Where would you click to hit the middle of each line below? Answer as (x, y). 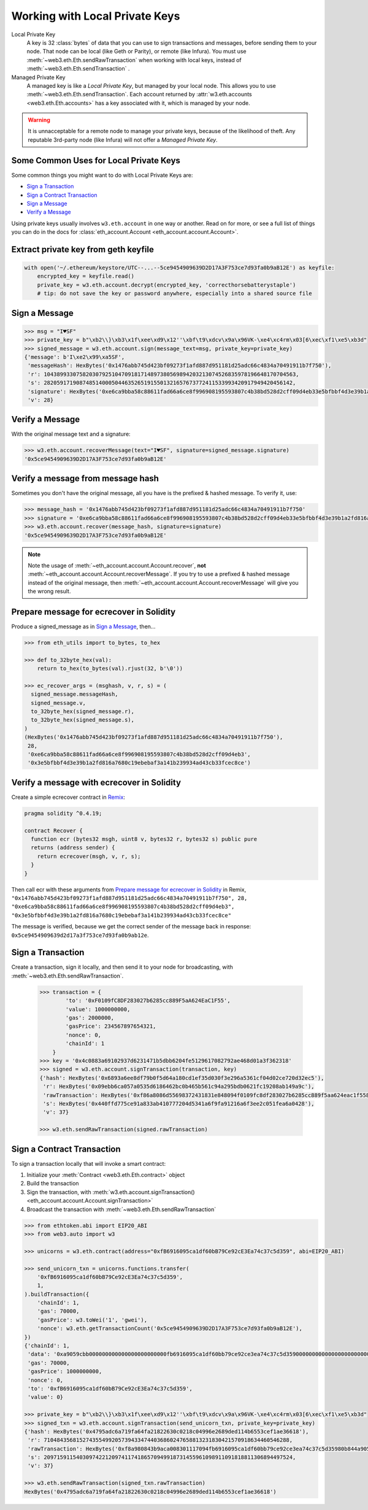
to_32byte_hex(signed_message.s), (83, 720)
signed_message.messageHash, (75, 694)
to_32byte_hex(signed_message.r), (83, 711)
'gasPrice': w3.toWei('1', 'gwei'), (92, 1320)
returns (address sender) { (73, 848)
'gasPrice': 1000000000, (65, 1372)
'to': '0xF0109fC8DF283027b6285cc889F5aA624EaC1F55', (148, 1001)
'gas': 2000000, (90, 1018)
